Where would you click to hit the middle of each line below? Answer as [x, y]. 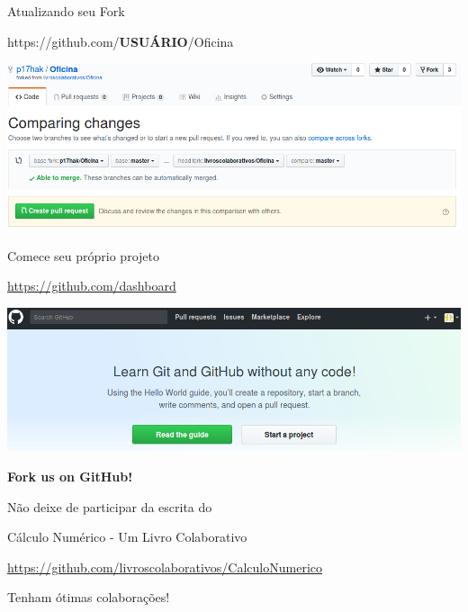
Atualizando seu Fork [66, 11]
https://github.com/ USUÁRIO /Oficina [121, 41]
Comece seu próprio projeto [83, 255]
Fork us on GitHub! [70, 476]
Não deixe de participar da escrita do [110, 506]
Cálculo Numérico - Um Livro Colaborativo [127, 537]
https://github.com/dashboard [92, 286]
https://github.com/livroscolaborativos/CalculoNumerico [165, 567]
